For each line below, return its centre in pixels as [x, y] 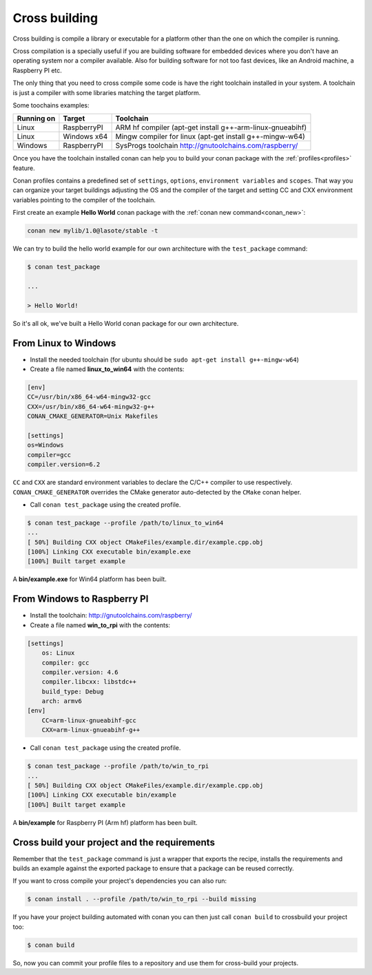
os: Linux [58, 653]
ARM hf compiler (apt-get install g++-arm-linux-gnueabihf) [211, 127]
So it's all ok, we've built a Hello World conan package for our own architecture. [126, 323]
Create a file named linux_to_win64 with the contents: [107, 369]
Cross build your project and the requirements [114, 842]
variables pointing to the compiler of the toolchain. [84, 200]
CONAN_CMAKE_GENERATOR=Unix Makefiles [93, 416]
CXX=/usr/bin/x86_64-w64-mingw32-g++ [91, 407]
